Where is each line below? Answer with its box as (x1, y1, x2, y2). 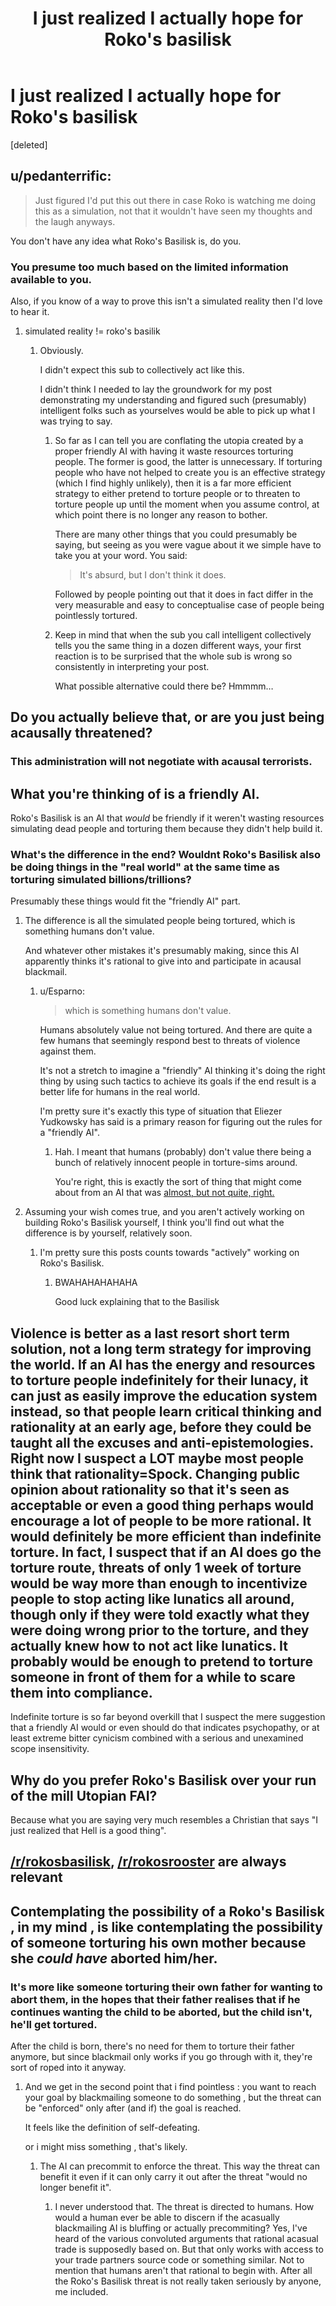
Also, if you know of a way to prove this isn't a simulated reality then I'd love (10, 295, 323, 307)
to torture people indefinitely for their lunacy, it (10, 1372, 309, 1389)
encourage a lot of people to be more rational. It (10, 1512, 312, 1529)
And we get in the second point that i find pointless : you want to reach (24, 2081, 317, 2093)
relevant (10, 1869, 63, 1886)
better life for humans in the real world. (39, 1086, 201, 1098)
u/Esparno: (39, 985, 86, 997)
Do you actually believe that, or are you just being (10, 709, 325, 726)
